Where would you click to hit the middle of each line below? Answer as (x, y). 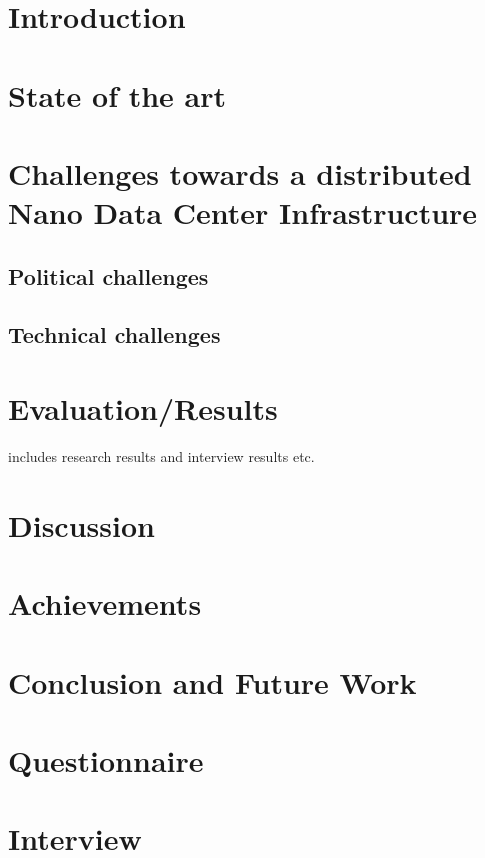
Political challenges (108, 275)
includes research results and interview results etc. (161, 456)
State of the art (117, 94)
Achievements (105, 603)
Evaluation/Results (143, 408)
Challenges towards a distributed (240, 172)
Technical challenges (114, 334)
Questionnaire (106, 759)
